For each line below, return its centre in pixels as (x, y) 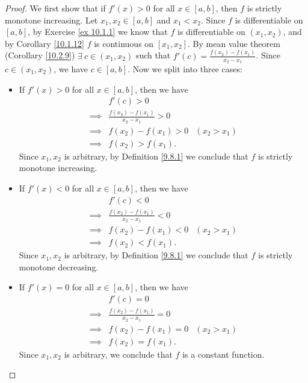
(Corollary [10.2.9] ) (40, 55)
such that (153, 55)
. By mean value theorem (234, 43)
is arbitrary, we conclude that (118, 354)
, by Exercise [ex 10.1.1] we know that (98, 32)
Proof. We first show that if (55, 8)
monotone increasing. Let (51, 20)
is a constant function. (223, 354)
